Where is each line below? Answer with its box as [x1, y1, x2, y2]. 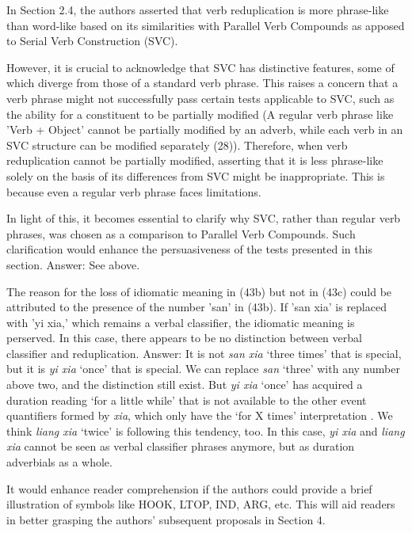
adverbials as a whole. [6, 454, 113, 470]
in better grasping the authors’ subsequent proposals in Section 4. [6, 511, 326, 527]
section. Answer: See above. [6, 256, 140, 272]
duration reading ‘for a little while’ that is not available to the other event [6, 391, 367, 408]
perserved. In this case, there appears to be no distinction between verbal [6, 329, 362, 346]
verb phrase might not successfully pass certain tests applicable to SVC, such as [6, 89, 395, 106]
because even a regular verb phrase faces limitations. [6, 183, 261, 200]
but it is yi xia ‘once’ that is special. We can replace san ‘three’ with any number [6, 360, 400, 377]
